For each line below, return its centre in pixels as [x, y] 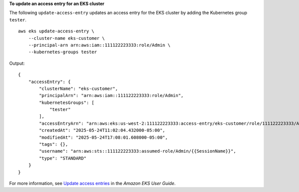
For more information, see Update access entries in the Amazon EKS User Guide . [92, 183]
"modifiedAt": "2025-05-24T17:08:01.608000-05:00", [103, 137]
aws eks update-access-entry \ [56, 31]
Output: [17, 63]
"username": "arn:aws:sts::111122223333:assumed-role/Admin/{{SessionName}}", [138, 151]
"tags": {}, [54, 144]
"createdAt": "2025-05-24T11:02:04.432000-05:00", [102, 130]
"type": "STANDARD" [63, 158]
